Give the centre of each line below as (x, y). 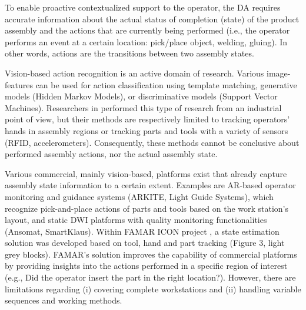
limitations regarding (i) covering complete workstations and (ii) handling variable (153, 289)
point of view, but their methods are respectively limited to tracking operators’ (147, 119)
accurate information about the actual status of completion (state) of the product (152, 19)
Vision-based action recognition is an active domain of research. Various (134, 73)
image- (279, 73)
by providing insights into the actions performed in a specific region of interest (146, 266)
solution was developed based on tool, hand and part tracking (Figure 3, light (145, 243)
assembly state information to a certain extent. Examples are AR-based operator (150, 185)
